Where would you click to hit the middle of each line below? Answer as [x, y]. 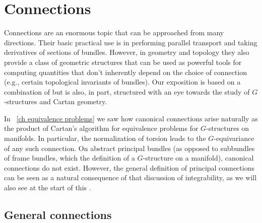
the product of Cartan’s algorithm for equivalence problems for [101, 128]
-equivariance [234, 138]
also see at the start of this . [48, 188]
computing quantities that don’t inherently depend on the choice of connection [125, 72]
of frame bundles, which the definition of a [70, 158]
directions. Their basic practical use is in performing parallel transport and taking [131, 42]
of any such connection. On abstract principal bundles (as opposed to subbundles [129, 148]
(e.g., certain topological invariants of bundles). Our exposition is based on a [122, 82]
